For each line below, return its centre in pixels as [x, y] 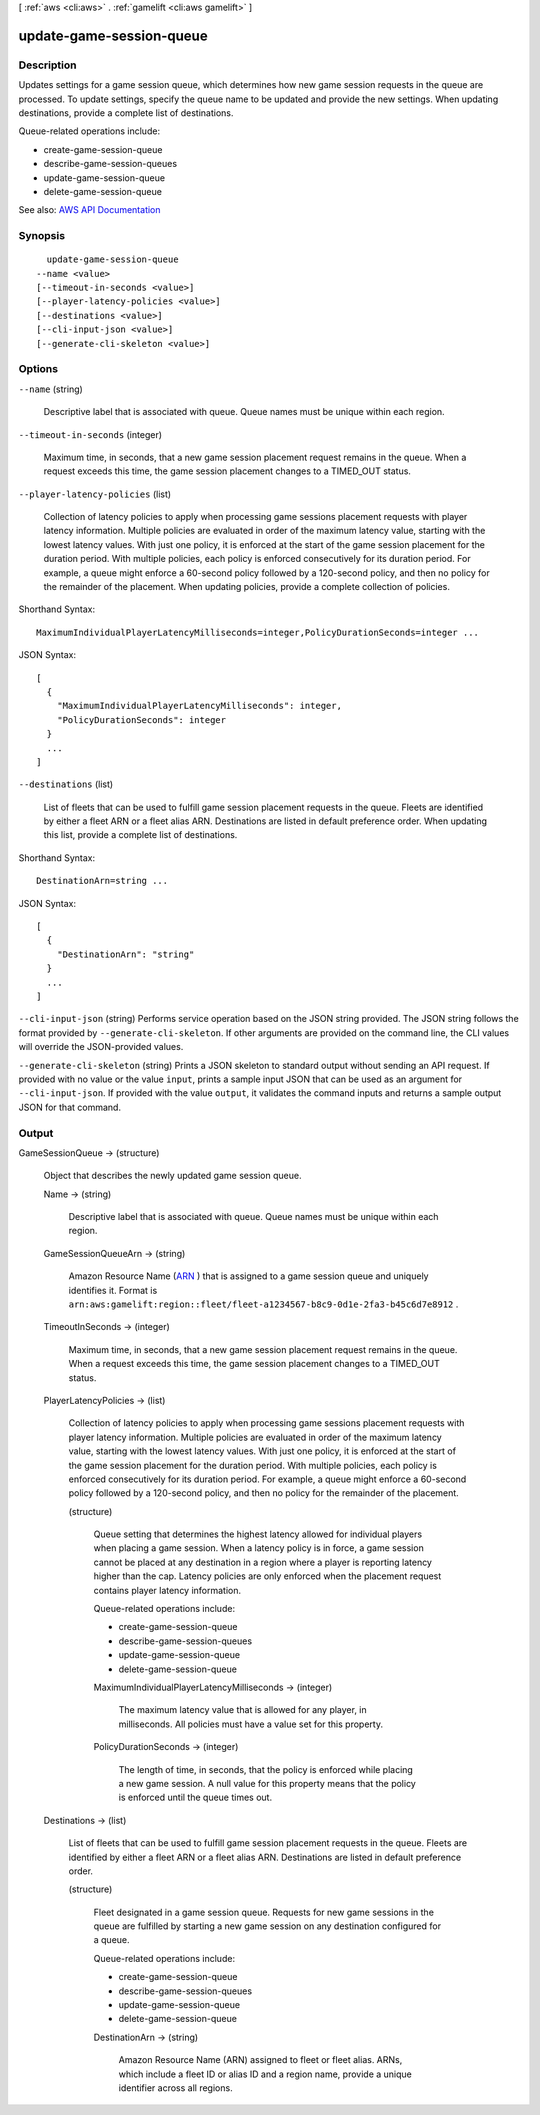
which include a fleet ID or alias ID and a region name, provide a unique [265, 2074]
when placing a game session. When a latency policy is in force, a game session [258, 1548]
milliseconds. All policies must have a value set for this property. [251, 1724]
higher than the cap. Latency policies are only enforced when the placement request [267, 1576]
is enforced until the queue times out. [195, 1797]
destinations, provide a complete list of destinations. [126, 112]
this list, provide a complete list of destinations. [140, 835]
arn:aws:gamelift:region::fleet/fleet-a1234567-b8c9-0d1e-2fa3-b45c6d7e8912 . [263, 1304]
